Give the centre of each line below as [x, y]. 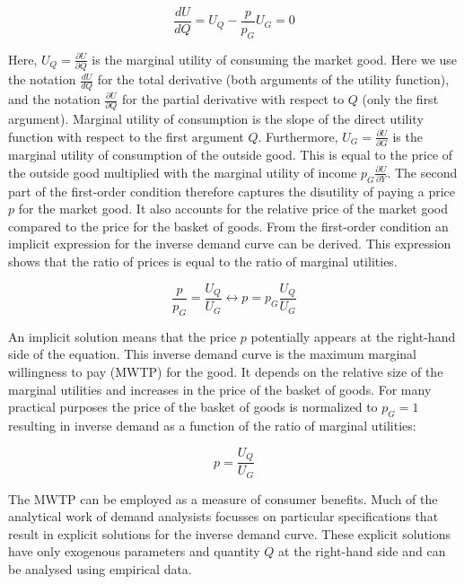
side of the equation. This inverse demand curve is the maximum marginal [213, 354]
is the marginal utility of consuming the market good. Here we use [275, 59]
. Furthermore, [298, 136]
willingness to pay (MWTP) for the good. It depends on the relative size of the [226, 372]
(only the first [400, 99]
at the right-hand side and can [362, 551]
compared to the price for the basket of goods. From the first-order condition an [228, 226]
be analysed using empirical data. [100, 568]
